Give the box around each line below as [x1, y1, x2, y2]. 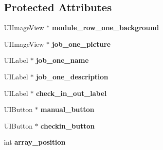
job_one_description [36, 71, 109, 81]
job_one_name [36, 55, 89, 65]
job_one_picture [52, 38, 111, 49]
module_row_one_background [52, 22, 159, 33]
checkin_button [40, 120, 95, 131]
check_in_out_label [36, 88, 107, 98]
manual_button [40, 104, 94, 114]
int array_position [4, 137, 66, 147]
